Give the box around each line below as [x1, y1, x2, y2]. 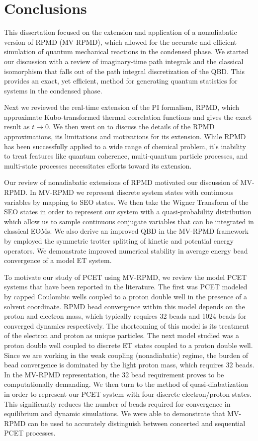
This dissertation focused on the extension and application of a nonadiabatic [4, 27, 237, 37]
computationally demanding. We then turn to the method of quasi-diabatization [4, 379, 248, 389]
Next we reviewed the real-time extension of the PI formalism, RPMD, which [4, 102, 240, 112]
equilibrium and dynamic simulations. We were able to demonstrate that [4, 408, 225, 419]
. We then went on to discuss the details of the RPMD [48, 121, 215, 132]
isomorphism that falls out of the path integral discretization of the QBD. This [4, 66, 245, 76]
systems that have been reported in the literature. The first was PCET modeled [4, 281, 248, 292]
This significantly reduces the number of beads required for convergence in [4, 398, 231, 409]
